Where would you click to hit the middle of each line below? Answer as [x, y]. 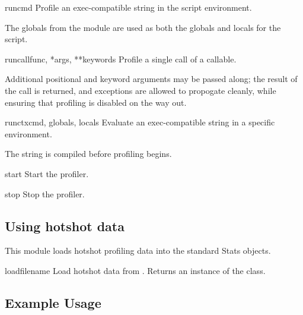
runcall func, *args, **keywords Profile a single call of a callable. [121, 59]
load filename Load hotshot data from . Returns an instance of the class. [135, 270]
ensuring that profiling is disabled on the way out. [96, 102]
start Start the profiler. [47, 173]
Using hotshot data [65, 226]
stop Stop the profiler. [45, 193]
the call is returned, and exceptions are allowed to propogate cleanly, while [141, 90]
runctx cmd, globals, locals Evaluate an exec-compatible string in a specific [140, 122]
